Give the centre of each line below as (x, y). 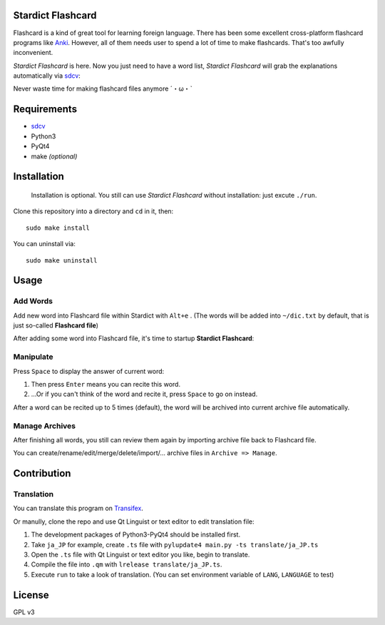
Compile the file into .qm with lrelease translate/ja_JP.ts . (127, 564)
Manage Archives (45, 426)
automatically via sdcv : (47, 76)
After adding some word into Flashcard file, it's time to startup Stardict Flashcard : (134, 338)
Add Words (33, 301)
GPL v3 (24, 612)
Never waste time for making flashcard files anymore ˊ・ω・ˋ (103, 88)
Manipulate (33, 357)
